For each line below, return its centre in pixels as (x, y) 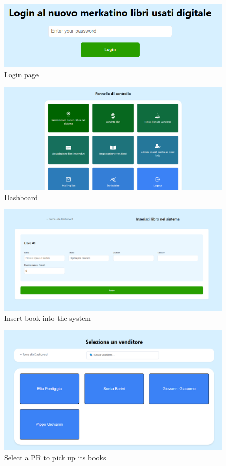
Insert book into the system (48, 318)
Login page (22, 74)
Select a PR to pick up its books (55, 457)
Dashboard (21, 197)
